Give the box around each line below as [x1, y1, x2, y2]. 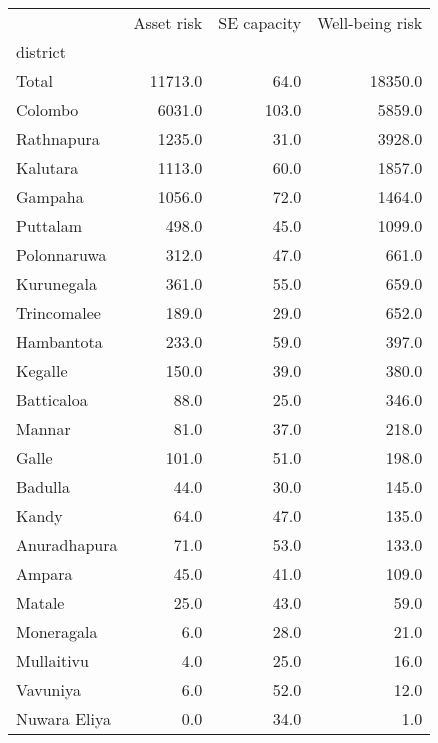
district [16, 40, 66, 63]
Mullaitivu [16, 649, 89, 672]
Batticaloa [16, 388, 88, 411]
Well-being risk [317, 11, 423, 34]
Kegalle [16, 359, 68, 382]
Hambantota [16, 330, 103, 353]
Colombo [16, 98, 79, 121]
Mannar [16, 417, 71, 440]
